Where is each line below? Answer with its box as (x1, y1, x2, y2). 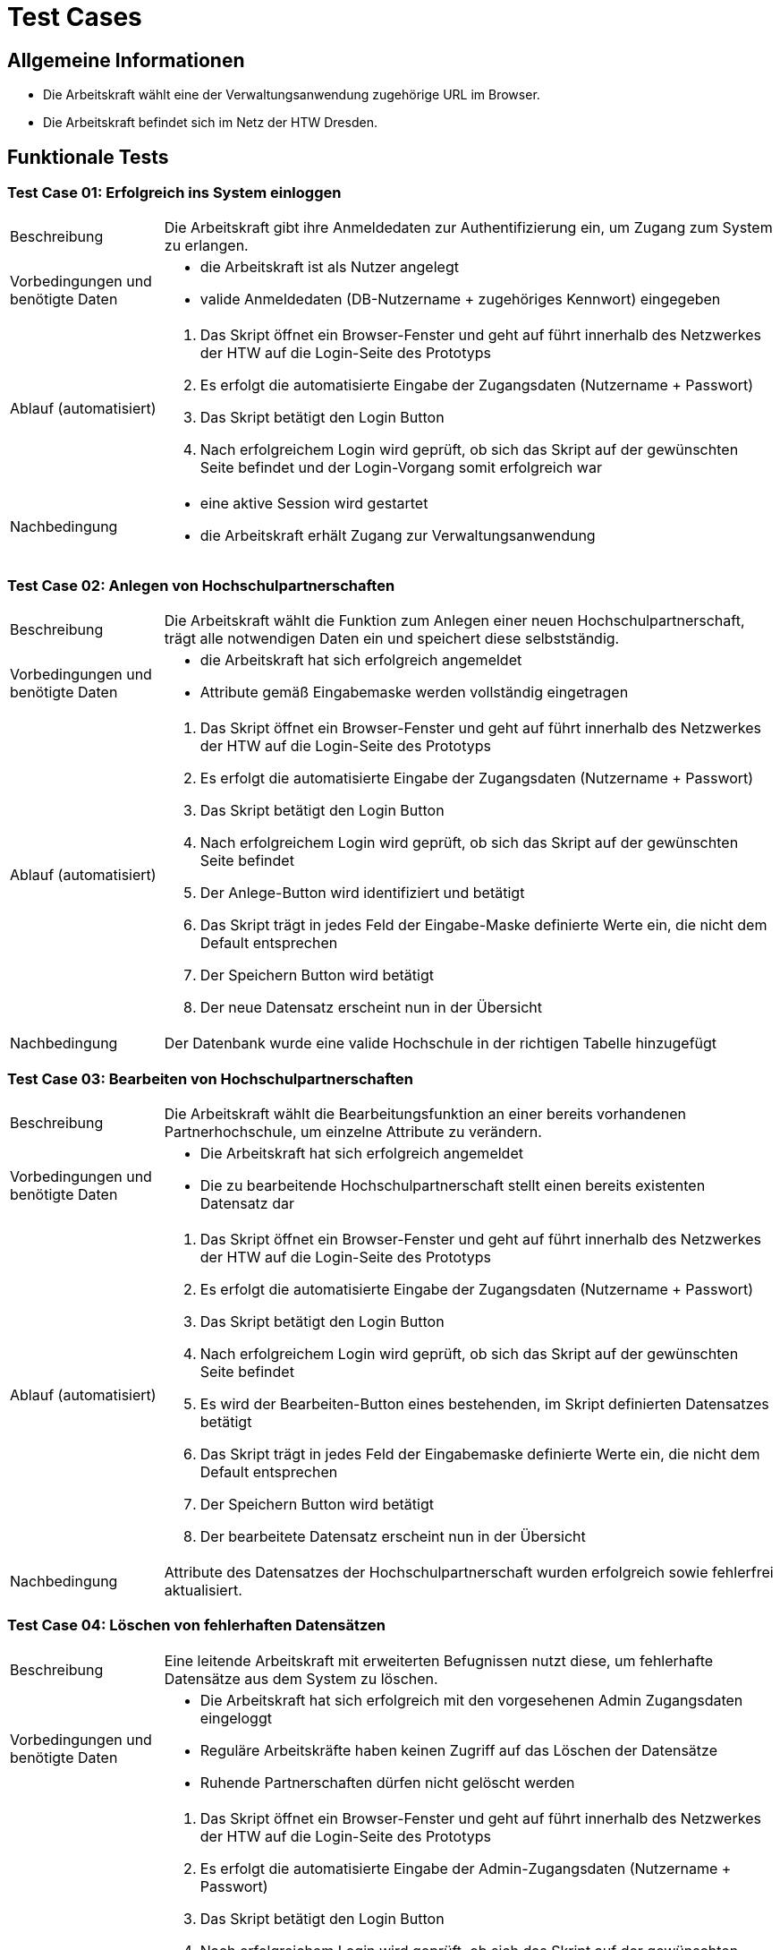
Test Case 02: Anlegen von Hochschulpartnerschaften (7, 576, 395, 594)
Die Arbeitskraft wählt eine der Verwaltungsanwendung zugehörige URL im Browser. (43, 87, 540, 103)
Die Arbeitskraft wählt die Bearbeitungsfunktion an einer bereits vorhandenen (164, 1104, 686, 1123)
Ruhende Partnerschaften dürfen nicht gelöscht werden (199, 1773, 575, 1792)
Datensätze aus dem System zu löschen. (164, 1669, 438, 1688)
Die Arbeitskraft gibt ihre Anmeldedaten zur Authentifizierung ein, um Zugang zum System (164, 218, 773, 237)
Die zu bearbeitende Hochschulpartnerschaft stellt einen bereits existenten (199, 1176, 706, 1194)
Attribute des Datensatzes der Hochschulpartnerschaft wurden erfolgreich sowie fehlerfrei (164, 1562, 774, 1581)
